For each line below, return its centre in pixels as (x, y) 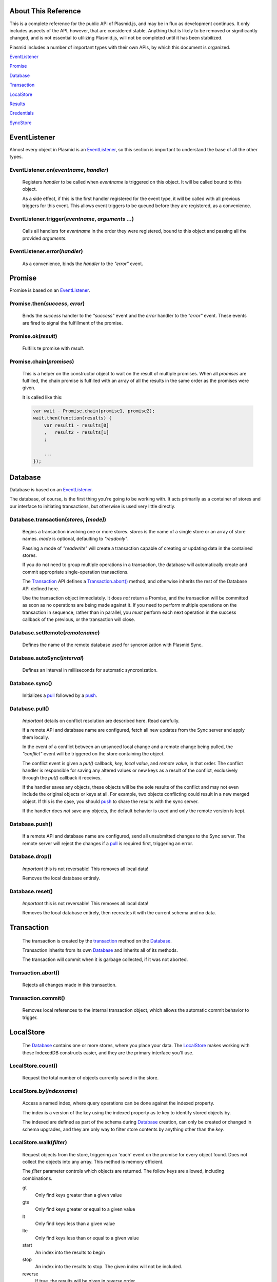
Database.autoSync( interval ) (47, 658)
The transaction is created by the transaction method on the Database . (97, 940)
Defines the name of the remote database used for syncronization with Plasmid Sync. (112, 645)
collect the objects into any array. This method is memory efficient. (93, 1161)
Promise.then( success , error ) (47, 304)
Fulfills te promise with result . (53, 348)
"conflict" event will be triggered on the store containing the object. (94, 754)
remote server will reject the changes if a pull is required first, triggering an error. (108, 843)
